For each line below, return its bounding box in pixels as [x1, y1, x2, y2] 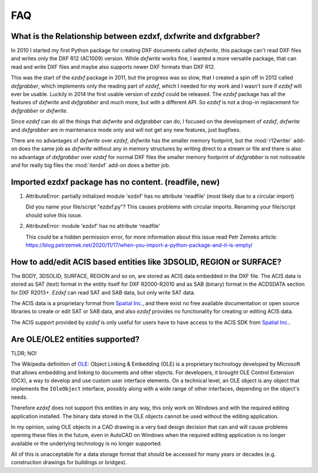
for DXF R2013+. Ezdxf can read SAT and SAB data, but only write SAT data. [11, 289, 196, 296]
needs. [11, 393, 28, 401]
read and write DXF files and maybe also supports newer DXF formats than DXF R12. [11, 63, 216, 70]
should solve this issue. [25, 211, 82, 219]
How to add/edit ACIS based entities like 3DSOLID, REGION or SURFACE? [11, 257, 282, 267]
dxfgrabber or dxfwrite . [11, 107, 68, 114]
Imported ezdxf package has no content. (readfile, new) [11, 177, 220, 187]
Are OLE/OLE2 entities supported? [11, 334, 140, 344]
